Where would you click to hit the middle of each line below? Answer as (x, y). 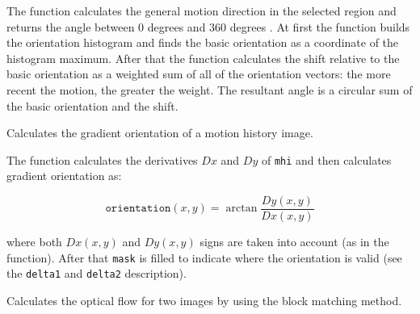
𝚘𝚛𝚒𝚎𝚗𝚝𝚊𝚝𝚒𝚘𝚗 (138, 209)
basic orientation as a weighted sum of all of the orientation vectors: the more (199, 74)
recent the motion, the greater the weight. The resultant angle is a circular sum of (210, 89)
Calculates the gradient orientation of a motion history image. (160, 133)
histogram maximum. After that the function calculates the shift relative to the (203, 58)
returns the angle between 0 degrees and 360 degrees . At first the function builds (208, 26)
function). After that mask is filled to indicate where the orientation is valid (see (204, 257)
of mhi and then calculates (326, 159)
